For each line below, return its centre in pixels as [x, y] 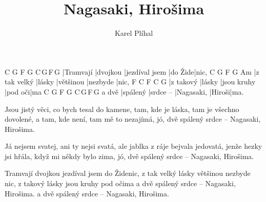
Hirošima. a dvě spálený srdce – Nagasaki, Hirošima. [87, 193]
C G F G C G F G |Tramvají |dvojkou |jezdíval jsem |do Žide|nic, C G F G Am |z [132, 71]
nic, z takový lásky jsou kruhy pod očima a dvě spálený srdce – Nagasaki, [120, 183]
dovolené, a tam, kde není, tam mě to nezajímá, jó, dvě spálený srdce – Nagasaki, [133, 119]
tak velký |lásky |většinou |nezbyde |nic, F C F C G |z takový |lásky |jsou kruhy [130, 82]
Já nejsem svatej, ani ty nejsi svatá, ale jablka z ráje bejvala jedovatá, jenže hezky [134, 146]
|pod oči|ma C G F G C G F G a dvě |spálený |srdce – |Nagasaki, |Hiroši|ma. [124, 91]
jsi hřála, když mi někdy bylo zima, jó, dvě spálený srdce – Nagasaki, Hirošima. [129, 156]
